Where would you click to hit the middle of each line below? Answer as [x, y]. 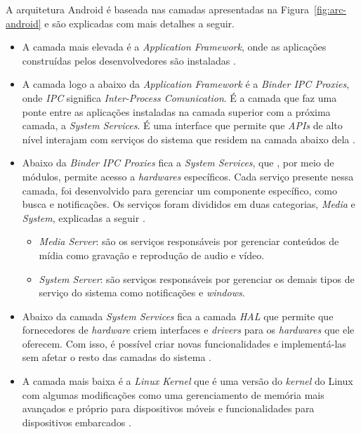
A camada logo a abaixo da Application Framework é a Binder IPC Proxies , [186, 84]
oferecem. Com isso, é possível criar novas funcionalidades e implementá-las [184, 343]
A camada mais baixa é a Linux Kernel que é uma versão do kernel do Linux [188, 381]
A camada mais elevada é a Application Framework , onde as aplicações [174, 47]
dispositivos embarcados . [77, 422]
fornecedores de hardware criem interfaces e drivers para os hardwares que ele [188, 330]
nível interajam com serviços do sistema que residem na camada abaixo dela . [189, 139]
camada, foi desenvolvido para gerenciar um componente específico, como [180, 190]
